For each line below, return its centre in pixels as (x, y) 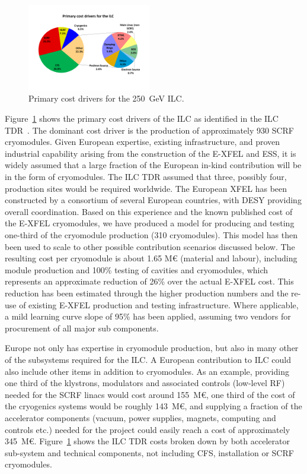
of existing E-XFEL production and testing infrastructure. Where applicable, (159, 304)
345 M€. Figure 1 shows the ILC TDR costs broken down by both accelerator (147, 441)
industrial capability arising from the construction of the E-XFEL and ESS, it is (151, 153)
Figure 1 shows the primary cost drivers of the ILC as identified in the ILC (142, 118)
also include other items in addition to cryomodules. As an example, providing (147, 371)
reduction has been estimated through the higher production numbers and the (147, 293)
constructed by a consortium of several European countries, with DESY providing (153, 200)
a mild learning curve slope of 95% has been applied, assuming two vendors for (148, 316)
